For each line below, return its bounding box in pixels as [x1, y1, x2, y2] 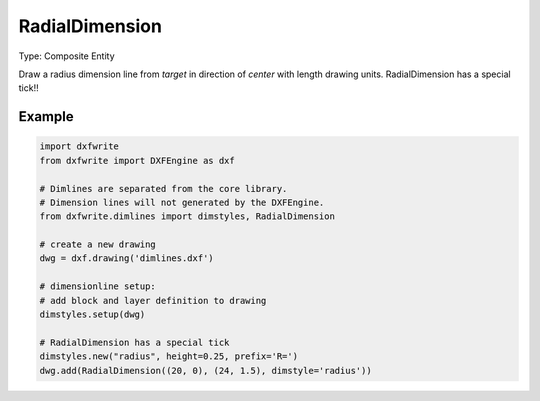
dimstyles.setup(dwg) [39, 309, 146, 320]
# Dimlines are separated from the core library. [39, 183, 288, 194]
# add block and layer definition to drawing [39, 295, 267, 306]
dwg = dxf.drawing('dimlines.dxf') [39, 253, 214, 264]
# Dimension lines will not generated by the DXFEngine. [39, 196, 325, 208]
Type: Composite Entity [18, 50, 115, 62]
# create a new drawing [39, 239, 157, 250]
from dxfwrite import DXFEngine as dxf [39, 155, 235, 166]
